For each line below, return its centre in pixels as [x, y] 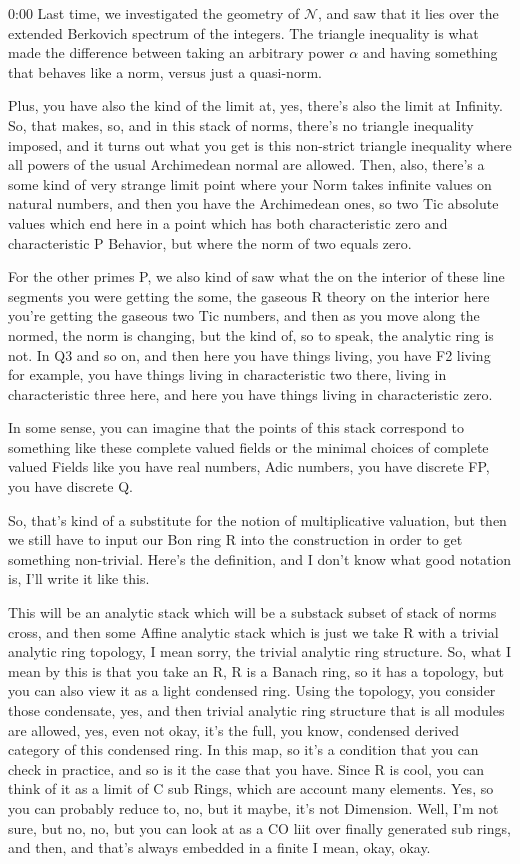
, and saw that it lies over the [408, 13]
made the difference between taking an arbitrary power [176, 52]
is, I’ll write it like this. [79, 578]
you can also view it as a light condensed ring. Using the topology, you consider [252, 690]
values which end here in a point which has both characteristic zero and [228, 222]
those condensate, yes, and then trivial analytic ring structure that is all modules [256, 710]
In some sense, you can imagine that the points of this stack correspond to [236, 427]
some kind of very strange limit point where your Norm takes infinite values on [250, 183]
